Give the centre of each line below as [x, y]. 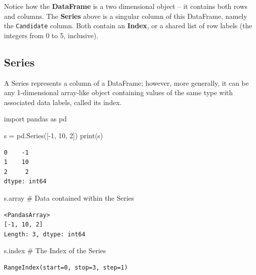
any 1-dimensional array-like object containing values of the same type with [119, 92]
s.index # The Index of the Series [55, 250]
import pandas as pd [36, 119]
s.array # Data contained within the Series [69, 197]
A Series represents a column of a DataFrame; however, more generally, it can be [127, 82]
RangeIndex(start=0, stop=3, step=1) [66, 267]
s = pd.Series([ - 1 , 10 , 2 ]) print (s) [54, 136]
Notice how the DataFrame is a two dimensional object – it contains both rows [126, 6]
